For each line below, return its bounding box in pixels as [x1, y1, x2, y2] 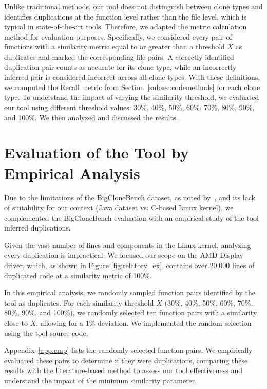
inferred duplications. [4, 222, 71, 233]
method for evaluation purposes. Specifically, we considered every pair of [4, 31, 232, 42]
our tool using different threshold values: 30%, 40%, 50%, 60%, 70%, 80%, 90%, [4, 101, 255, 112]
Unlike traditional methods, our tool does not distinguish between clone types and [4, 1, 263, 11]
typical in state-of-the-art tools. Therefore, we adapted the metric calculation [4, 21, 247, 32]
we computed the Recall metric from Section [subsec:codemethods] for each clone [4, 81, 260, 92]
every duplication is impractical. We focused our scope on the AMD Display [4, 250, 243, 260]
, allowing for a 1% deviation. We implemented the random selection [36, 317, 252, 328]
